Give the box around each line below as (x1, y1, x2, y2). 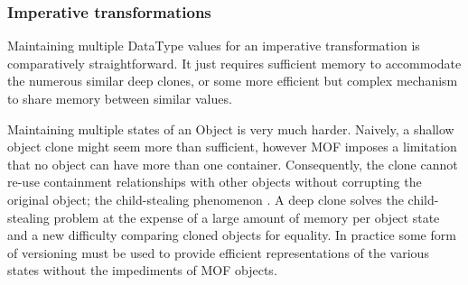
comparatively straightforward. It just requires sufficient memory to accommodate (7, 53, 462, 72)
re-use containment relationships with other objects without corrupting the (7, 172, 422, 191)
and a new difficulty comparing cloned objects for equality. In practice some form (7, 225, 456, 244)
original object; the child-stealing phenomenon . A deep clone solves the (7, 189, 404, 208)
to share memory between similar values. (7, 89, 232, 107)
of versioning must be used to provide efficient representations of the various (7, 243, 429, 262)
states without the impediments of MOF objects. (7, 261, 277, 280)
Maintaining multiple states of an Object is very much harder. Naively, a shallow (7, 119, 454, 138)
